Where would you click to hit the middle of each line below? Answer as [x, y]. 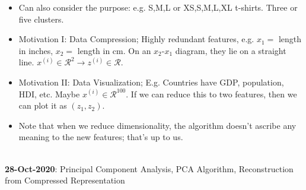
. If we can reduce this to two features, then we [211, 94]
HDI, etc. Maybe [49, 94]
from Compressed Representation [65, 180]
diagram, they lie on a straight [231, 50]
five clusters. [41, 19]
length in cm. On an [114, 50]
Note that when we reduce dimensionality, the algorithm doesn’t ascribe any [157, 125]
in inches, [36, 50]
